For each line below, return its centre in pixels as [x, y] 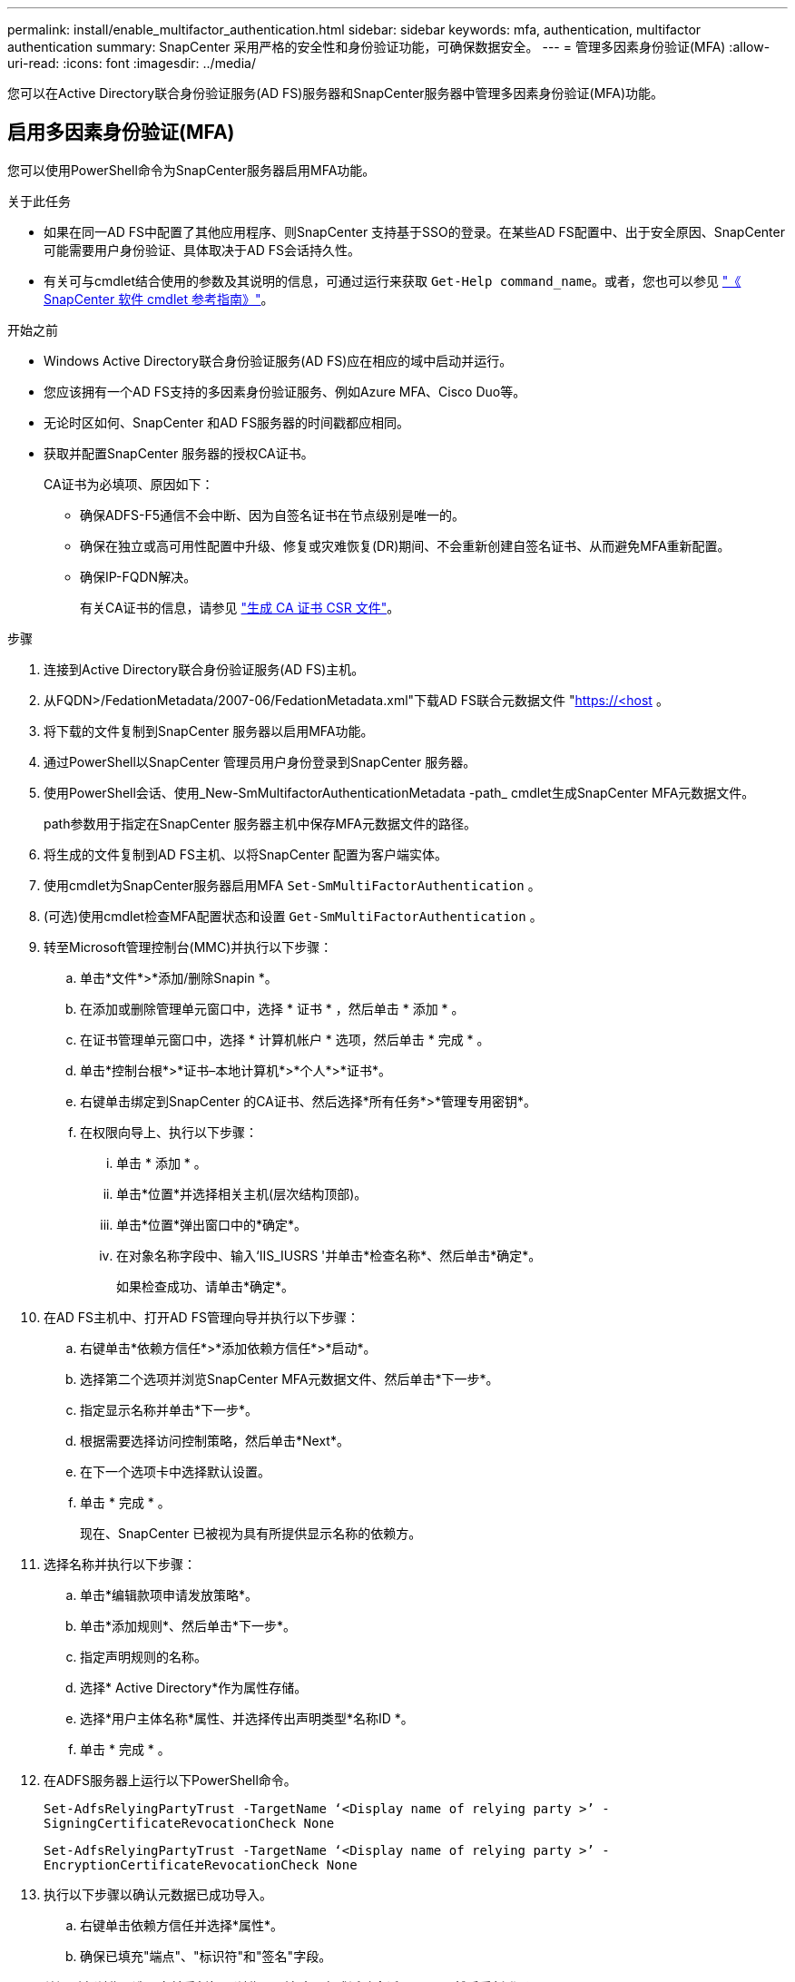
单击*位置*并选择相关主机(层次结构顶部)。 [242, 1193]
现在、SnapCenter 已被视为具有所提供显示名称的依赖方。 [251, 1533]
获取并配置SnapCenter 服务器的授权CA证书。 [179, 453]
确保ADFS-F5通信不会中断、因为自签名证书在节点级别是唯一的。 [273, 515]
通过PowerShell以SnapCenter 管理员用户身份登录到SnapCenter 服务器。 [260, 761]
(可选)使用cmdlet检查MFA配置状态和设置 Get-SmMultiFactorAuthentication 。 [293, 916]
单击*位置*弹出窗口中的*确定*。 [212, 1224]
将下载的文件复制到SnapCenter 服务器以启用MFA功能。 [209, 731]
